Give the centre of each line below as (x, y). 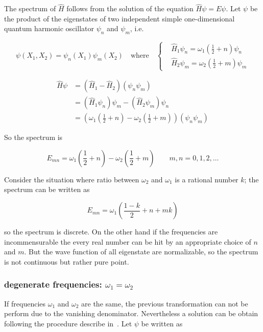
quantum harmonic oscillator (49, 28)
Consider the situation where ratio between (72, 179)
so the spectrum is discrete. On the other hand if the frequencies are (111, 232)
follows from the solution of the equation (130, 8)
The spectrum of (30, 8)
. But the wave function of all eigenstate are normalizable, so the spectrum (141, 252)
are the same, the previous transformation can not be (165, 303)
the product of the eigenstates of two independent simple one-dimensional (119, 18)
